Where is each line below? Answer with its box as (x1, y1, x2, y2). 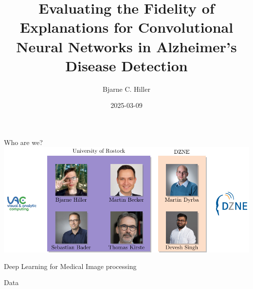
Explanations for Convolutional (19, 17, 234, 37)
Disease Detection (65, 55, 188, 75)
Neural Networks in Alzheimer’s (16, 36, 237, 56)
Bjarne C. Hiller (103, 83, 150, 94)
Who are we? (4, 137, 43, 147)
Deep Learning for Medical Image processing (4, 261, 137, 271)
